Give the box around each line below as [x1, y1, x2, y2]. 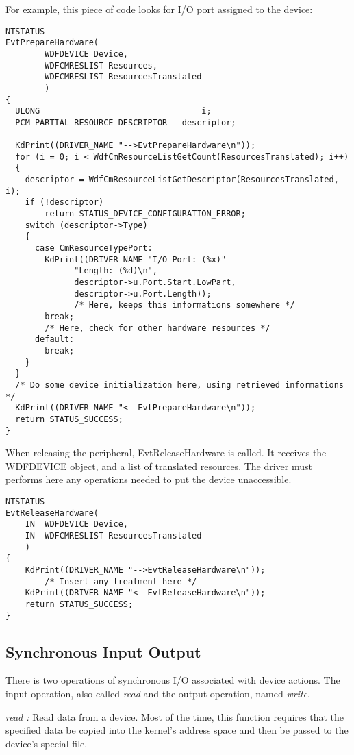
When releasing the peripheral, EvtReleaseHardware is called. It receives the [5, 445, 327, 460]
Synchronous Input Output [5, 641, 201, 662]
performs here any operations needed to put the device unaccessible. [5, 472, 292, 486]
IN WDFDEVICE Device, [25, 519, 128, 530]
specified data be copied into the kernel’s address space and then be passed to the [5, 723, 349, 737]
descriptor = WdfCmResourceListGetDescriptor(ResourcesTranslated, [25, 175, 339, 185]
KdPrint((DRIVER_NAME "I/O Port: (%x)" [45, 254, 227, 264]
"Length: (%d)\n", [74, 266, 157, 276]
